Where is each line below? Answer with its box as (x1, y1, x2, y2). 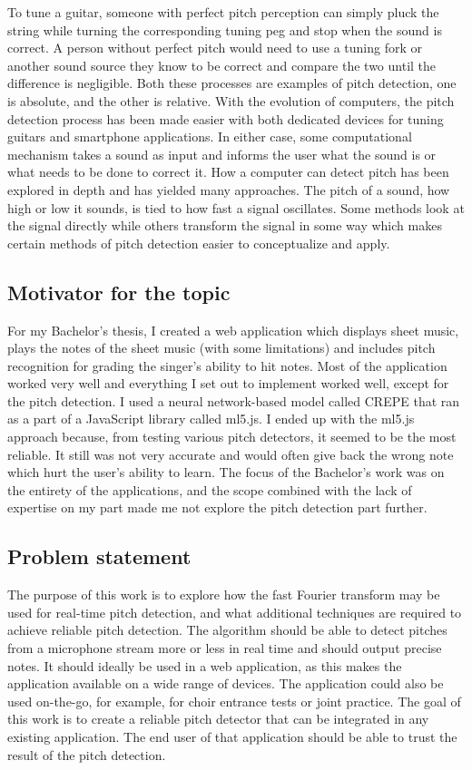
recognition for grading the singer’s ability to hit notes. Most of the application (7, 356, 447, 375)
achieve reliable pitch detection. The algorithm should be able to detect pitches (7, 620, 447, 639)
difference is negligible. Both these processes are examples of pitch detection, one (7, 73, 457, 93)
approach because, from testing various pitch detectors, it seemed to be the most (7, 427, 457, 446)
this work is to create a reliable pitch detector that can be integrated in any (7, 709, 429, 728)
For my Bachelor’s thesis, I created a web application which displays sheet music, (7, 320, 459, 339)
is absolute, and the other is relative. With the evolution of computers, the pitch (7, 91, 455, 110)
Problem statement (7, 542, 192, 570)
